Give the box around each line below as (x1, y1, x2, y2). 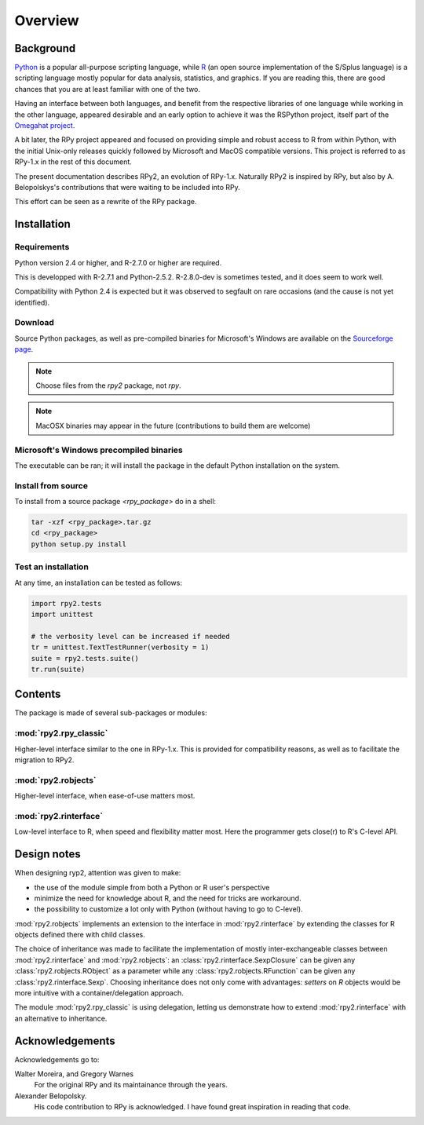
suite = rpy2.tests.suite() (31, 654, 139, 663)
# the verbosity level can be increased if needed (31, 632, 231, 641)
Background (14, 42, 76, 55)
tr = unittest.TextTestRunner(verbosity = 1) (31, 643, 210, 652)
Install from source (14, 480, 88, 491)
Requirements (14, 242, 70, 253)
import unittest (31, 609, 94, 619)
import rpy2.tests (31, 599, 102, 608)
